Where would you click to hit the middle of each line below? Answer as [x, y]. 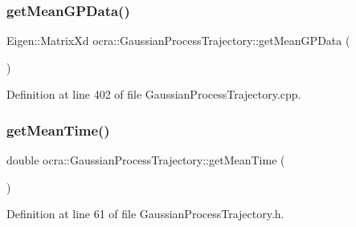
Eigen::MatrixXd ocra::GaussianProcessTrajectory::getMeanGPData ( [178, 41]
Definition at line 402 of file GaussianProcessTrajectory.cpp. [154, 94]
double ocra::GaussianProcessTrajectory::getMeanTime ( [146, 160]
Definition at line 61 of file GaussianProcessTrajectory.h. [145, 214]
